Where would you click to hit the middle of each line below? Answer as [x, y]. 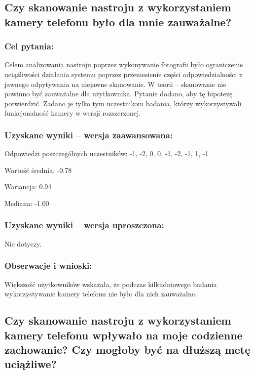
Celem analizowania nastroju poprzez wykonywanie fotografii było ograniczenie [124, 64]
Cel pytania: [29, 46]
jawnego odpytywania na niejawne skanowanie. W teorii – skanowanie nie [115, 84]
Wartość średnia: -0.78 [38, 170]
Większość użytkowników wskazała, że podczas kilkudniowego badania [111, 284]
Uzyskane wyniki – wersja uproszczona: [84, 225]
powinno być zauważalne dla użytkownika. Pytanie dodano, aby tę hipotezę [119, 94]
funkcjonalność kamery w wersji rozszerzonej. [73, 113]
